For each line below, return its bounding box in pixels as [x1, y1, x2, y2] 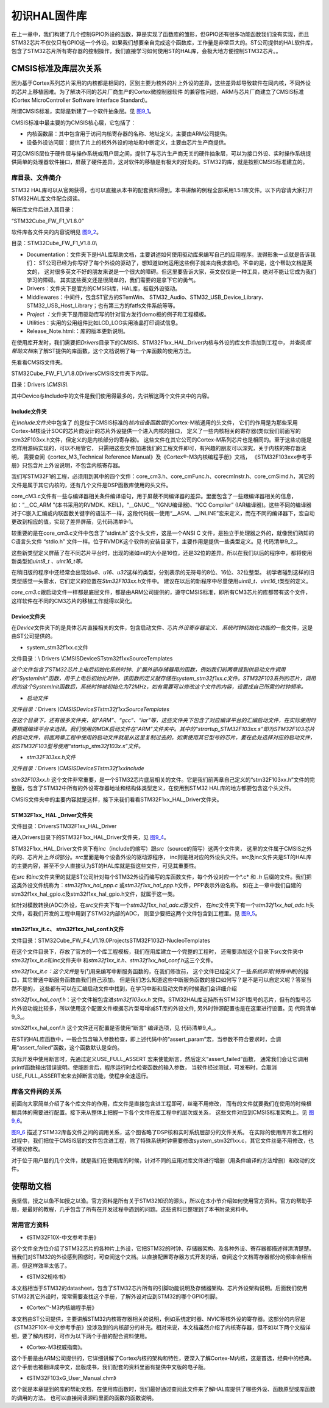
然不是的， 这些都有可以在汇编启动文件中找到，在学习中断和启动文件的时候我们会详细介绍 [11, 985, 237, 992]
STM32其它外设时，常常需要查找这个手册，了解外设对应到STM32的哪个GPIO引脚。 [11, 1293, 221, 1300]
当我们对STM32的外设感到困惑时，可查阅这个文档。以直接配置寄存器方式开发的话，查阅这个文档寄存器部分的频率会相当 [11, 1253, 313, 1260]
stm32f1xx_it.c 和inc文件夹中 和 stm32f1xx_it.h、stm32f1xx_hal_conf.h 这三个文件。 [11, 956, 216, 963]
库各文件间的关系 [11, 1087, 62, 1096]
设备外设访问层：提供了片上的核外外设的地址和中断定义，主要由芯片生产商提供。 [26, 138, 230, 146]
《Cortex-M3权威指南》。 [26, 1343, 86, 1351]
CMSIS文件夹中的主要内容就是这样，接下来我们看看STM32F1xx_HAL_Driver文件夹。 [11, 796, 222, 803]
